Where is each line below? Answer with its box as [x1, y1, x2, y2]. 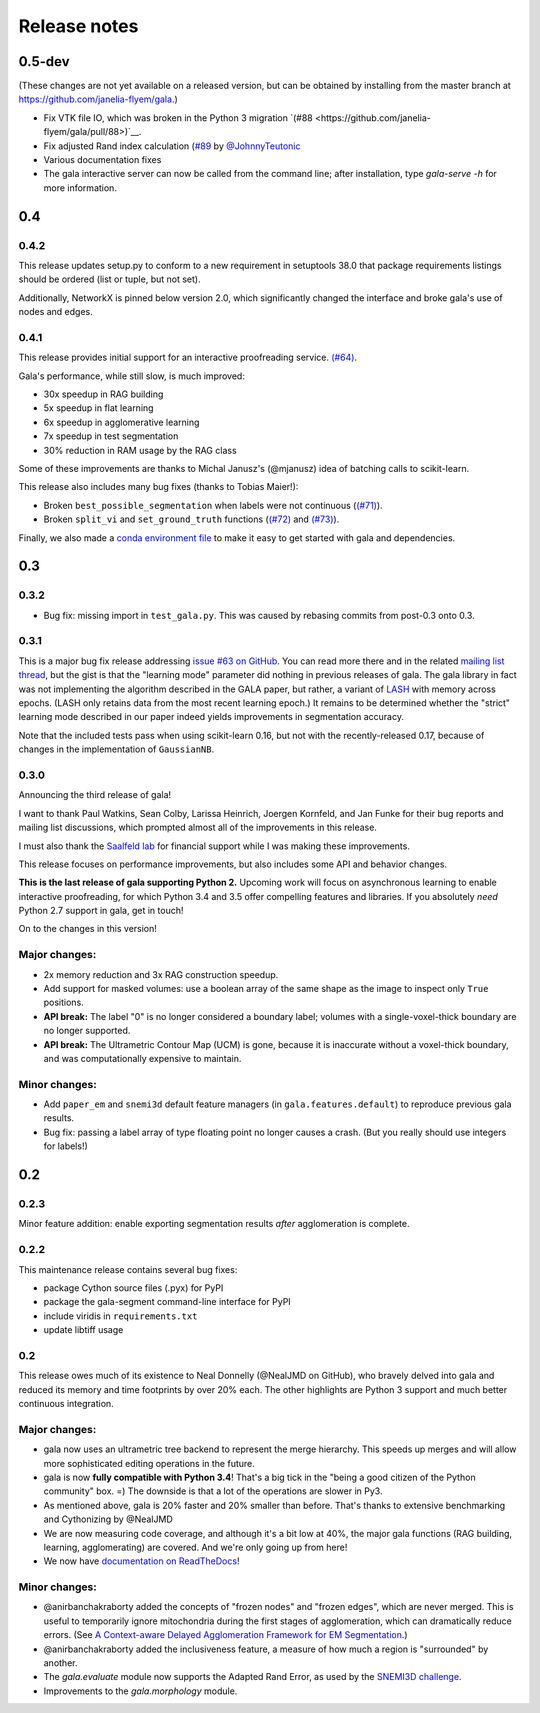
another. [43, 1657, 78, 1669]
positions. [43, 996, 84, 1009]
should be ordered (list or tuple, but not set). [18, 273, 201, 285]
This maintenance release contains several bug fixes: [18, 1263, 238, 1275]
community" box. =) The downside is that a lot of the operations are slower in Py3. [43, 1485, 383, 1497]
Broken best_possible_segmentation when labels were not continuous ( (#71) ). [43, 499, 384, 511]
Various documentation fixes [43, 154, 162, 166]
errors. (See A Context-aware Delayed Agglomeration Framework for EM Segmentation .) [43, 1629, 409, 1641]
